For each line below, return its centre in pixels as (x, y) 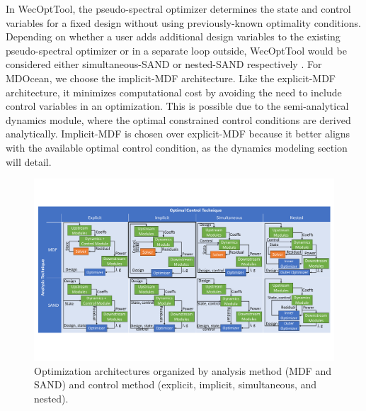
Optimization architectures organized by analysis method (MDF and (183, 370)
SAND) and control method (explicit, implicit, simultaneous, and (176, 384)
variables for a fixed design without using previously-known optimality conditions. (183, 22)
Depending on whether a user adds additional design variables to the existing (173, 36)
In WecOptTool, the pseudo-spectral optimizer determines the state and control (178, 9)
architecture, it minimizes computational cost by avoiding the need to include (174, 92)
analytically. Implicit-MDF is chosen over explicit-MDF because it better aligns (178, 134)
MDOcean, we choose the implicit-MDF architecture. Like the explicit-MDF (171, 78)
